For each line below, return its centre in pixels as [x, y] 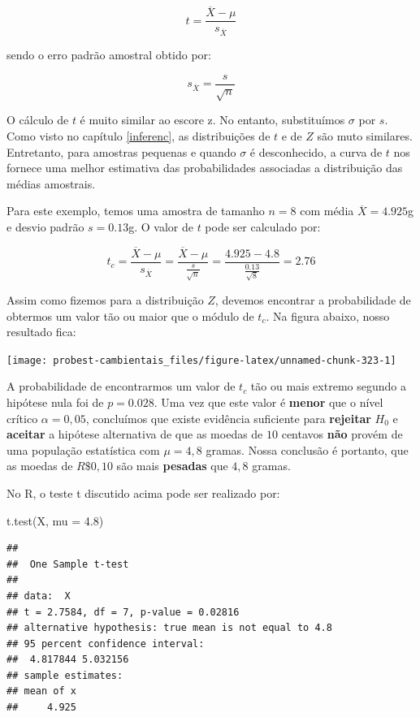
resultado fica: [41, 332]
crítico [22, 418]
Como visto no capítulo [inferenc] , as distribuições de [139, 136]
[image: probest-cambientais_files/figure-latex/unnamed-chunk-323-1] [201, 360]
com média [327, 211]
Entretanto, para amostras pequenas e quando [121, 151]
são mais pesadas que [172, 466]
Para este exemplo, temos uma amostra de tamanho [136, 211]
